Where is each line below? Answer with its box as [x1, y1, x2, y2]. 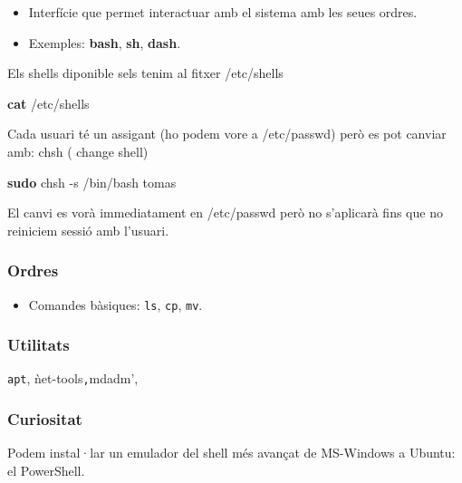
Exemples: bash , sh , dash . [28, 33, 181, 52]
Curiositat [7, 408, 82, 430]
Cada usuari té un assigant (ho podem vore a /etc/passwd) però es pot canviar [7, 124, 447, 143]
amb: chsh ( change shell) [7, 141, 149, 160]
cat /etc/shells [7, 93, 90, 112]
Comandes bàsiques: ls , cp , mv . [28, 295, 203, 314]
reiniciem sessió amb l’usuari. [7, 220, 169, 239]
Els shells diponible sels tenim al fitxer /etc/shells [7, 63, 284, 82]
